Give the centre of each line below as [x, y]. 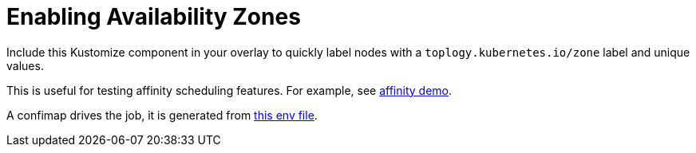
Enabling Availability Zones [154, 17]
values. [25, 65]
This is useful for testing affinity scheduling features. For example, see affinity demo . [229, 90]
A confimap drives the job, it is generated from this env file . [162, 115]
